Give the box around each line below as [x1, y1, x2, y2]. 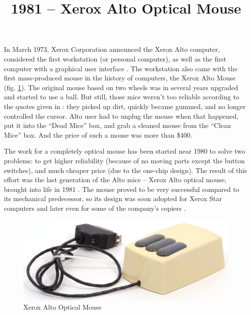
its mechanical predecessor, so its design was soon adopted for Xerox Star [4, 193, 222, 204]
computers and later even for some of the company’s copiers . [4, 203, 186, 213]
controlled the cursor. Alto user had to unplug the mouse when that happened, [4, 110, 238, 121]
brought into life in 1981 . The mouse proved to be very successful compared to [4, 184, 239, 194]
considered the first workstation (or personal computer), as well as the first [4, 53, 226, 63]
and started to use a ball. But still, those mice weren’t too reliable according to [4, 92, 239, 102]
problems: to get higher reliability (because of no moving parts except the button [4, 155, 245, 165]
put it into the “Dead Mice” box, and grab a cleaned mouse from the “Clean [4, 120, 231, 130]
